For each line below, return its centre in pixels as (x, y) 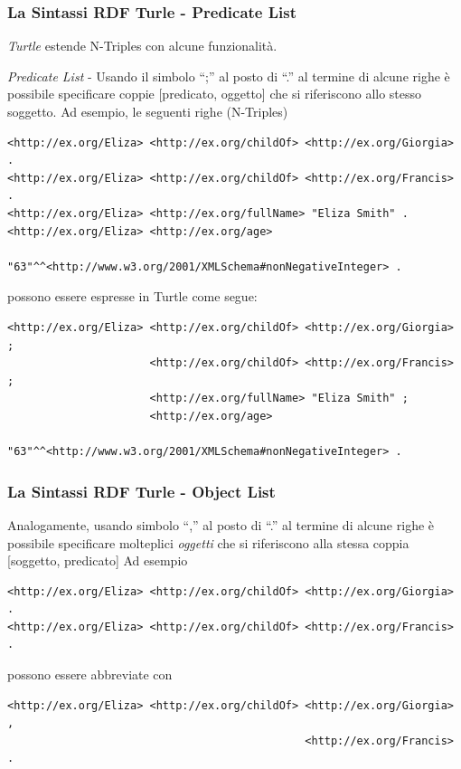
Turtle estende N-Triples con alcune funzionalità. (142, 46)
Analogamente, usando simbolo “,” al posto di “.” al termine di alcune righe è (221, 524)
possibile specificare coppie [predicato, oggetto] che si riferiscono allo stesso (215, 94)
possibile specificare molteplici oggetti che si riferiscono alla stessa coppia (208, 542)
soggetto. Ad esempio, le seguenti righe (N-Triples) (148, 111)
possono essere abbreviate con (90, 674)
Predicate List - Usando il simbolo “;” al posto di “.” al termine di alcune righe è (229, 76)
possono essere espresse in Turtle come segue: (132, 296)
